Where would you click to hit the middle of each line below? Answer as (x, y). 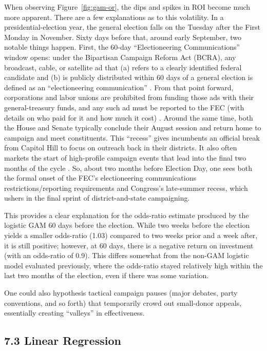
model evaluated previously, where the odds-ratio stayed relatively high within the (133, 265)
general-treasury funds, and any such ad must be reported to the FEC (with (124, 107)
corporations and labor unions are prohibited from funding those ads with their (129, 97)
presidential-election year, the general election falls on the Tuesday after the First (132, 27)
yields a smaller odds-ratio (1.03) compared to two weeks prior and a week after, (131, 235)
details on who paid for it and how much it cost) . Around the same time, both (129, 117)
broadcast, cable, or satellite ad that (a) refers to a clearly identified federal (123, 67)
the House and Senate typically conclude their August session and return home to (133, 128)
